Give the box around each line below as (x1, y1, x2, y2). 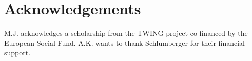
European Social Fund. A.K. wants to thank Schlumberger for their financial (4, 37, 245, 48)
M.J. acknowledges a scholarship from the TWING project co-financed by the (4, 27, 248, 38)
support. (4, 47, 31, 58)
